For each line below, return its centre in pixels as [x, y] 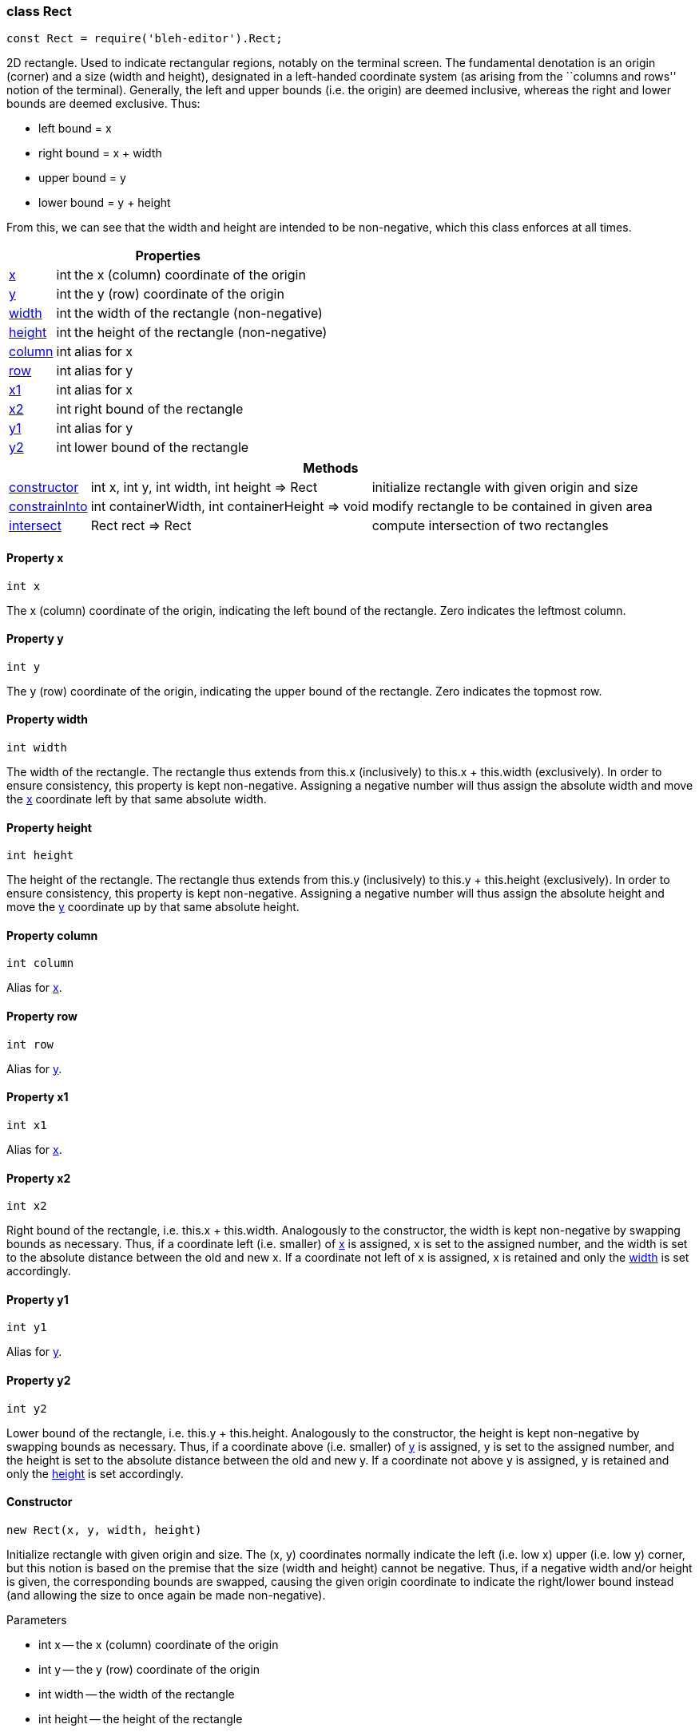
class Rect [39, 11]
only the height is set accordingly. [95, 1473]
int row [30, 1044]
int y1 [27, 1328]
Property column [52, 935]
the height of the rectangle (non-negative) [201, 333]
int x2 [27, 1206]
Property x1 [38, 1097]
